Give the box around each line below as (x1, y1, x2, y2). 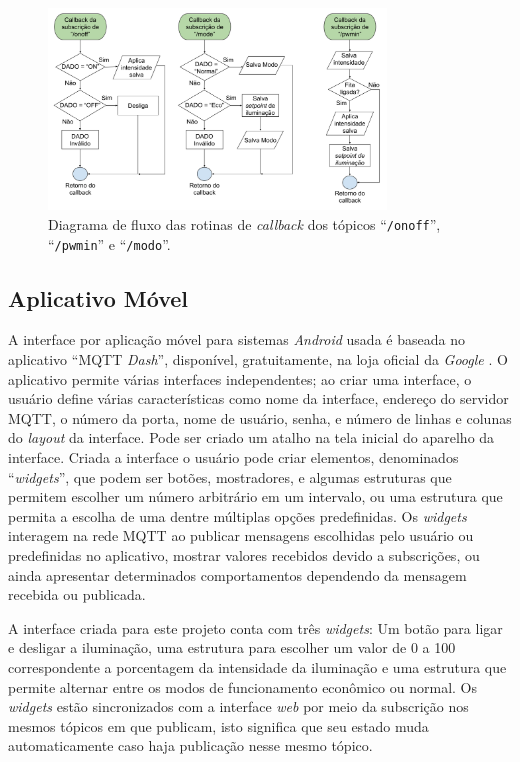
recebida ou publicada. (8, 584, 146, 605)
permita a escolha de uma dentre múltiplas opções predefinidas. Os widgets (8, 505, 467, 526)
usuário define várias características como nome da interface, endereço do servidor (8, 388, 509, 409)
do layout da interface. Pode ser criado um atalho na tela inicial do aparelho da (8, 427, 495, 448)
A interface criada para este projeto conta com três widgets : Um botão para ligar (8, 617, 503, 638)
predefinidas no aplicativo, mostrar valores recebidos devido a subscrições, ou (8, 545, 480, 566)
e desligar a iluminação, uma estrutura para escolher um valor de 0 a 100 (8, 637, 456, 658)
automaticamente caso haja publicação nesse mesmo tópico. (8, 735, 373, 756)
